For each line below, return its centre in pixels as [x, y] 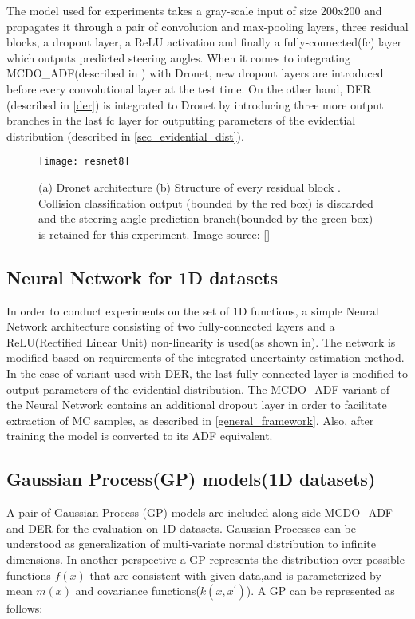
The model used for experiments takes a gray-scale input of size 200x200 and [194, 10]
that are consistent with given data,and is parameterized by [235, 575]
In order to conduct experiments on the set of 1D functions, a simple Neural [193, 310]
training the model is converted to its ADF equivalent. [140, 436]
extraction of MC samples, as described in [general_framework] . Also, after [190, 420]
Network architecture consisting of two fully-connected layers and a [171, 326]
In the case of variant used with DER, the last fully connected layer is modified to [207, 373]
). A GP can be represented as [320, 591]
